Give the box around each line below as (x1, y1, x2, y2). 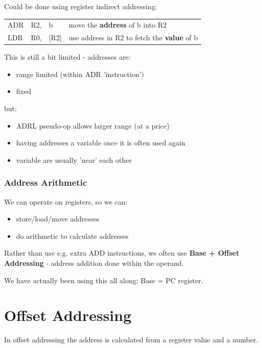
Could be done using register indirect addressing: (4, 1, 157, 11)
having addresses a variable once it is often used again (16, 137, 185, 148)
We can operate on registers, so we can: (4, 196, 128, 207)
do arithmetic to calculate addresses (16, 230, 129, 241)
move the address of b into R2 (68, 19, 167, 30)
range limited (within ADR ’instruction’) (16, 68, 145, 79)
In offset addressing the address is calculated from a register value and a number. (4, 334, 258, 345)
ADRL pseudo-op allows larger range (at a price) (16, 120, 170, 131)
